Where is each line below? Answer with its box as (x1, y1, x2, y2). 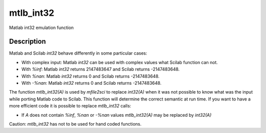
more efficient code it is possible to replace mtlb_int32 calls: (9, 103, 132, 109)
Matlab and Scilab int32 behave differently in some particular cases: (9, 50, 147, 56)
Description (9, 37, 46, 46)
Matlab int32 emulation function (9, 25, 74, 31)
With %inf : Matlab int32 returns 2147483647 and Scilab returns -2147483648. (21, 66, 180, 72)
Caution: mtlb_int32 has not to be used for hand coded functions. (9, 121, 142, 127)
